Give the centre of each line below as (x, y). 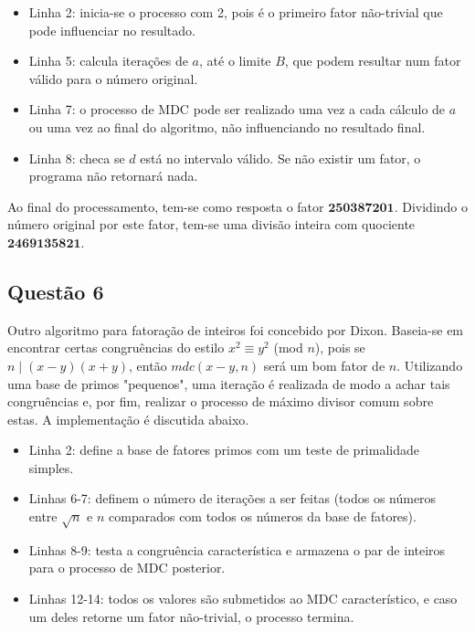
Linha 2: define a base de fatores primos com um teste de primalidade (224, 450)
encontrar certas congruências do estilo (116, 348)
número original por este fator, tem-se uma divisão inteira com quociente (211, 224)
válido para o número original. (113, 78)
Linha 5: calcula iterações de (108, 61)
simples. (51, 467)
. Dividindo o (431, 206)
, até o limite (235, 61)
